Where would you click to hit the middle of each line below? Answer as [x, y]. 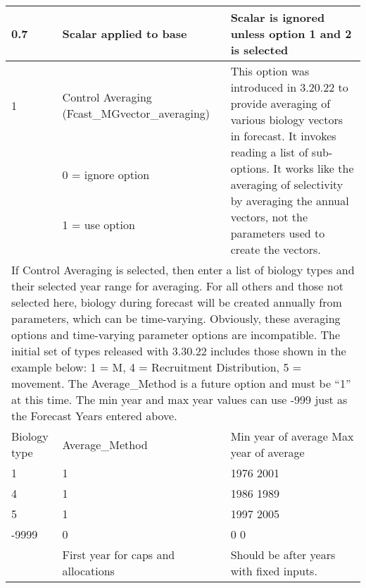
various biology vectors [287, 120]
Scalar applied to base [125, 33]
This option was [270, 71]
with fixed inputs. [274, 571]
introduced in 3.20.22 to [289, 87]
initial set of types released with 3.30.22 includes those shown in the [179, 351]
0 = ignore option [106, 175]
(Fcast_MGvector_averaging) [136, 114]
